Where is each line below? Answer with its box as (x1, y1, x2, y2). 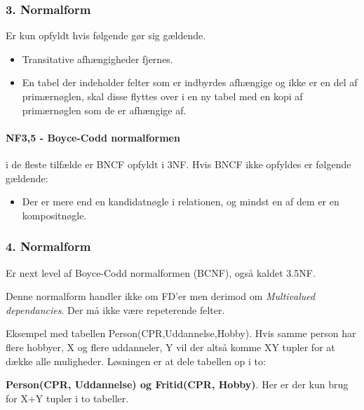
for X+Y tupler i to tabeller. (6, 390, 129, 405)
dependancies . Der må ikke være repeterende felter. (6, 302, 225, 317)
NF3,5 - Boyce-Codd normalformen (6, 130, 180, 144)
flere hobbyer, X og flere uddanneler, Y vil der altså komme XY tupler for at (6, 339, 335, 354)
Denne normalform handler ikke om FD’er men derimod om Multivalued (6, 289, 316, 303)
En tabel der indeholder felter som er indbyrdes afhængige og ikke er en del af (22, 75, 358, 90)
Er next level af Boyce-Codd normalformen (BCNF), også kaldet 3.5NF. (6, 265, 316, 280)
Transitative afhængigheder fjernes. (22, 51, 173, 66)
